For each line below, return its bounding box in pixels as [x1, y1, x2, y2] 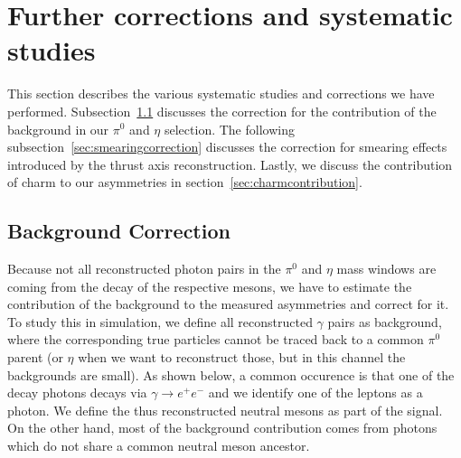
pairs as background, [327, 312, 442, 331]
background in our [7, 119, 109, 138]
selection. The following [164, 119, 295, 138]
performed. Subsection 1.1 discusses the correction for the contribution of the [7, 101, 437, 120]
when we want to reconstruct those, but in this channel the [78, 348, 406, 367]
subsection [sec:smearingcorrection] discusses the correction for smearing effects [7, 137, 447, 156]
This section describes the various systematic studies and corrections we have [7, 84, 435, 103]
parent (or [7, 348, 63, 367]
